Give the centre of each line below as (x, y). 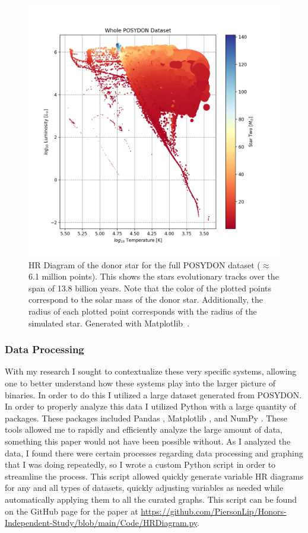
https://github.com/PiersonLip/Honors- (214, 511)
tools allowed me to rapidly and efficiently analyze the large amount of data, (144, 429)
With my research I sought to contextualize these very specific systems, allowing (151, 371)
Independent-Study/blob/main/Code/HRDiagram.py (101, 523)
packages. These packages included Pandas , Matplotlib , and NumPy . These (146, 418)
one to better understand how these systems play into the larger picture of (140, 383)
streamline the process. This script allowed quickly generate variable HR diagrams (154, 476)
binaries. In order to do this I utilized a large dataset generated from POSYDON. (153, 394)
